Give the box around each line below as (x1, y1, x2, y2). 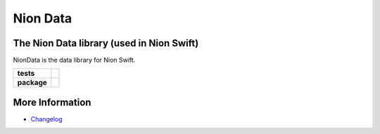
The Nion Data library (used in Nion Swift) (13, 37, 199, 49)
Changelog (30, 114, 63, 123)
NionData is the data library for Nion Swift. (13, 56, 136, 65)
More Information (13, 96, 91, 108)
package (17, 78, 47, 88)
